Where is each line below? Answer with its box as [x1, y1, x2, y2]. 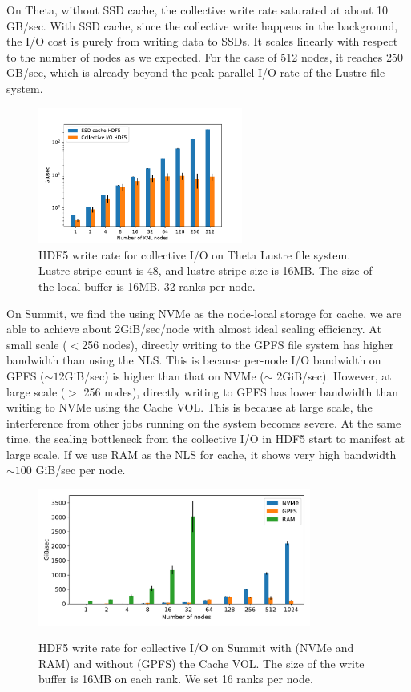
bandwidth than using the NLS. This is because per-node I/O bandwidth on [6, 352, 381, 368]
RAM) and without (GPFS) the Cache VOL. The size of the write [38, 654, 365, 671]
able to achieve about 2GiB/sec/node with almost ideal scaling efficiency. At [6, 320, 381, 337]
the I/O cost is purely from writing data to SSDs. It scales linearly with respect [6, 33, 398, 50]
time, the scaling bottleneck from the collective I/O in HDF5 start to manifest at [6, 430, 405, 447]
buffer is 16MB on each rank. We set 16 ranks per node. [38, 670, 313, 687]
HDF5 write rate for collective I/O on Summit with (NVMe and [38, 639, 354, 656]
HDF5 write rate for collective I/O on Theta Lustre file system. [38, 246, 351, 263]
